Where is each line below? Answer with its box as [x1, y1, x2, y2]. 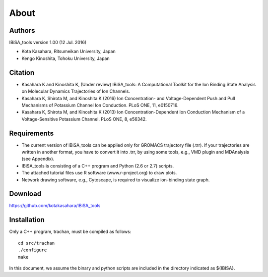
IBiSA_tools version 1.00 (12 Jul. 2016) [9, 40, 87, 46]
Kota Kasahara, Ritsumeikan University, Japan [21, 49, 116, 55]
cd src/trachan [18, 240, 55, 246]
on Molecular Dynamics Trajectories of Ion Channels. [21, 88, 130, 94]
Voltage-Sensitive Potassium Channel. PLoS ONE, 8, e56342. [21, 116, 147, 122]
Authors [9, 26, 35, 35]
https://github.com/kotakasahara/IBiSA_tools [9, 203, 101, 209]
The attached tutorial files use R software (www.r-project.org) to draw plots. [21, 170, 177, 176]
